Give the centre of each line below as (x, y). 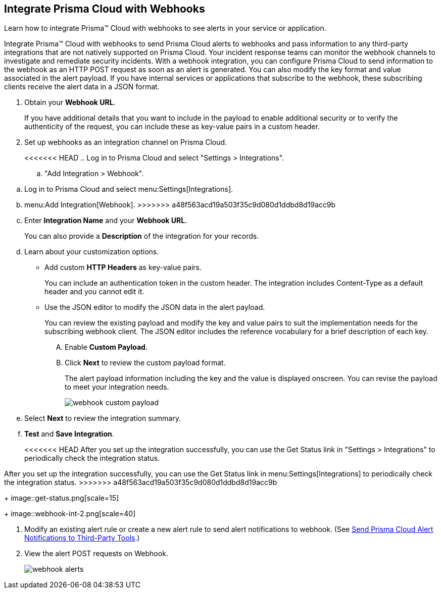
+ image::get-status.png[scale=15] (62, 498)
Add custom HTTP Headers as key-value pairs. (123, 267)
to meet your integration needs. (117, 387)
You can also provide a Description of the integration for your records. (142, 236)
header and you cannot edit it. (94, 292)
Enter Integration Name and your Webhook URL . (106, 221)
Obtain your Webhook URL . (70, 102)
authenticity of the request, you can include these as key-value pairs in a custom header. (172, 127)
